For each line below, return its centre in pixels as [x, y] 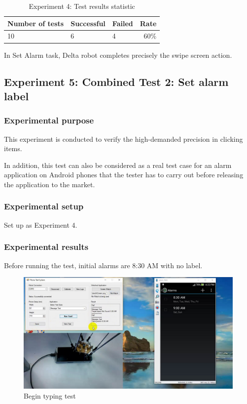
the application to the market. [50, 184]
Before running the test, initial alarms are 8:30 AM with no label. [103, 265]
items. [13, 148]
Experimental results [46, 247]
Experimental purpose [49, 120]
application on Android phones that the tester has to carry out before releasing [124, 175]
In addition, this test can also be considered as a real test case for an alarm [118, 165]
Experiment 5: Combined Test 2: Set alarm [116, 81]
